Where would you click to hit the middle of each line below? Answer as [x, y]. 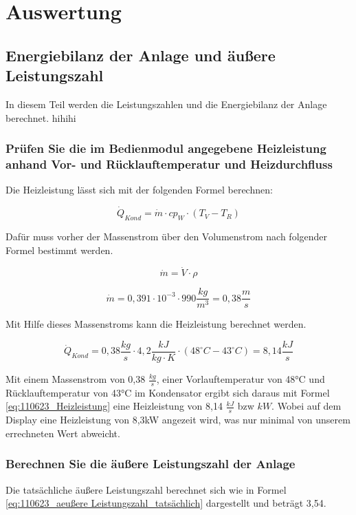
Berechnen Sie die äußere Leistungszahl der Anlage [151, 464]
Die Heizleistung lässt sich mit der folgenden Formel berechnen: [139, 190]
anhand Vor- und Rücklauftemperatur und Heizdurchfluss [169, 164]
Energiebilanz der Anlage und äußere [141, 55]
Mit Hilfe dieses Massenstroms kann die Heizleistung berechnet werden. [156, 324]
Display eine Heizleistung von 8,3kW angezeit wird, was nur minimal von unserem [178, 420]
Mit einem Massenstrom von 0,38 [76, 379]
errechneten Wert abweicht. [63, 433]
